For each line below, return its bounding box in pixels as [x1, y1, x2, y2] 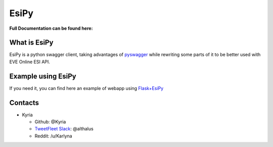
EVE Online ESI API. [9, 59, 51, 65]
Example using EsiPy [9, 72, 76, 80]
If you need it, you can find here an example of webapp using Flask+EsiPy [9, 85, 164, 91]
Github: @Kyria [34, 119, 66, 125]
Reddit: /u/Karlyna [34, 133, 73, 139]
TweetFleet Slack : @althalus [34, 126, 94, 132]
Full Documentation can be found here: [9, 25, 93, 31]
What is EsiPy [9, 38, 54, 47]
